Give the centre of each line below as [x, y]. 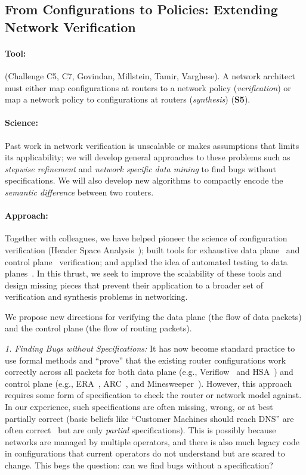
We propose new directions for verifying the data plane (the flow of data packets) [153, 316]
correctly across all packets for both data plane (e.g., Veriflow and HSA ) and [149, 372]
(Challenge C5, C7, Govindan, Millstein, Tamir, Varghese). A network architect [150, 75]
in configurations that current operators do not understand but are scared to [145, 453]
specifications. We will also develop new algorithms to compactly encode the [144, 180]
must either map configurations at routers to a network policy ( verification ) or [148, 87]
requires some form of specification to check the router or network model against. [153, 395]
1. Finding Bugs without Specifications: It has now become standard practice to [150, 348]
